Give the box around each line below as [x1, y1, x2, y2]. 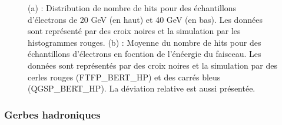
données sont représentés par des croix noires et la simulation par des [28, 59, 277, 71]
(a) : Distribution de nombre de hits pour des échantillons [28, 2, 237, 13]
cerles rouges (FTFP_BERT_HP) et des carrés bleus [28, 70, 221, 83]
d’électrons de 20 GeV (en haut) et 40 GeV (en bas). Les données [28, 13, 263, 25]
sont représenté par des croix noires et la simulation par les [28, 25, 241, 37]
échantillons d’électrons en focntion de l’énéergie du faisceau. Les [28, 48, 261, 60]
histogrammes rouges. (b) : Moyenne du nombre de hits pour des [28, 36, 261, 48]
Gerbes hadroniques [4, 107, 101, 121]
